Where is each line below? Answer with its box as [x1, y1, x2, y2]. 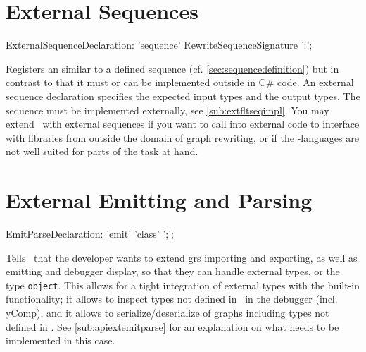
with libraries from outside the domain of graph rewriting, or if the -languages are [6, 130, 359, 145]
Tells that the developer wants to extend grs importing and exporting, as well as [6, 250, 358, 265]
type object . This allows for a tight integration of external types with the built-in [6, 277, 360, 292]
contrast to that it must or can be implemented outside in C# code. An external [6, 75, 354, 90]
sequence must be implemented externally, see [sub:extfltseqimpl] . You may [6, 102, 329, 117]
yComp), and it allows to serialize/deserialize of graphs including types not [6, 305, 329, 320]
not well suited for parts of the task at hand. [6, 144, 198, 159]
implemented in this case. [6, 333, 115, 348]
